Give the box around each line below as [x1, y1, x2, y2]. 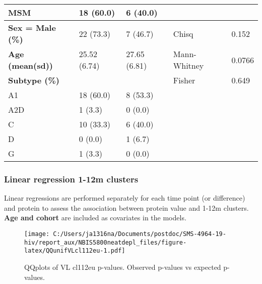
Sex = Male [8, 22, 56, 33]
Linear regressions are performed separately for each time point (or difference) [4, 193, 245, 203]
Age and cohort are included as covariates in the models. [4, 212, 186, 223]
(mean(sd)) [8, 60, 53, 71]
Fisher [173, 74, 195, 86]
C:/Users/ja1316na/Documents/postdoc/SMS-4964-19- [53, 230, 226, 238]
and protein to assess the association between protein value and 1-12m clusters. [4, 202, 249, 213]
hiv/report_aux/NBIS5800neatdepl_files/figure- [24, 239, 187, 246]
